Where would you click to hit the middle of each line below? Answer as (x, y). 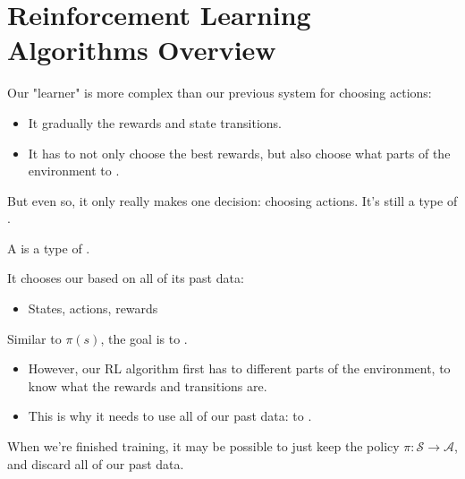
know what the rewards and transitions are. (148, 385)
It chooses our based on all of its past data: (126, 278)
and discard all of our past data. (96, 463)
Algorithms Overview (142, 50)
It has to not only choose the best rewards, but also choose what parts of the (239, 153)
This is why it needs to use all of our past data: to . (170, 416)
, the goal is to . (144, 338)
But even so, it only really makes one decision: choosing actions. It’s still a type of (232, 200)
